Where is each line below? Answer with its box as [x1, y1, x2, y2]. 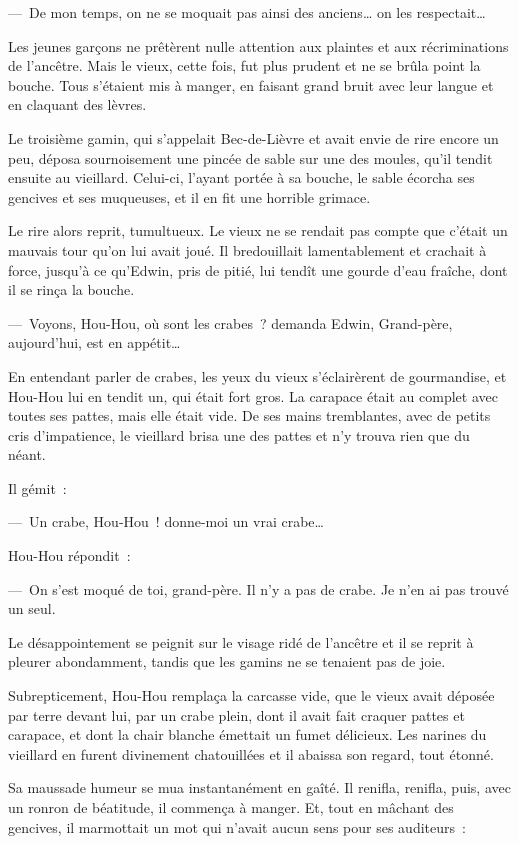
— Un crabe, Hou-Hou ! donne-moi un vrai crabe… [8, 511, 324, 532]
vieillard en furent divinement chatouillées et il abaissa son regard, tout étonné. [8, 743, 494, 764]
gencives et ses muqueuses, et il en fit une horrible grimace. [8, 186, 371, 207]
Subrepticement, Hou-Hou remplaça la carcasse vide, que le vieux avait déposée [8, 685, 495, 706]
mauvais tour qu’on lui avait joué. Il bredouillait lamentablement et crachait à [8, 239, 487, 260]
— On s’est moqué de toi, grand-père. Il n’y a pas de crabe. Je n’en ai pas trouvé [8, 578, 509, 599]
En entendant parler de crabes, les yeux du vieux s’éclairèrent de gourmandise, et [8, 365, 507, 386]
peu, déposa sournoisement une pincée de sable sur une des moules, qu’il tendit [8, 147, 493, 168]
